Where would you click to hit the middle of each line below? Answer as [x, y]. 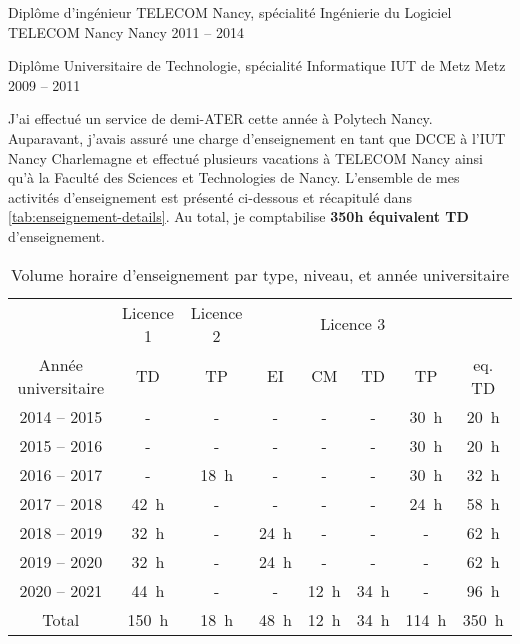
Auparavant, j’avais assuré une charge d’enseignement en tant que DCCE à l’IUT [257, 137]
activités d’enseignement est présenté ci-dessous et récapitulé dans [210, 196]
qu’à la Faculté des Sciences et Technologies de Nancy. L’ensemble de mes [234, 177]
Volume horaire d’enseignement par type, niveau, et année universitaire [260, 274]
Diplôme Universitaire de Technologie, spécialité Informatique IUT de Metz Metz [257, 65]
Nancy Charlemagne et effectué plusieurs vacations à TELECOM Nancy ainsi [245, 157]
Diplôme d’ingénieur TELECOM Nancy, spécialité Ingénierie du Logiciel [230, 12]
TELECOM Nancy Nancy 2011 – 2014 [126, 31]
